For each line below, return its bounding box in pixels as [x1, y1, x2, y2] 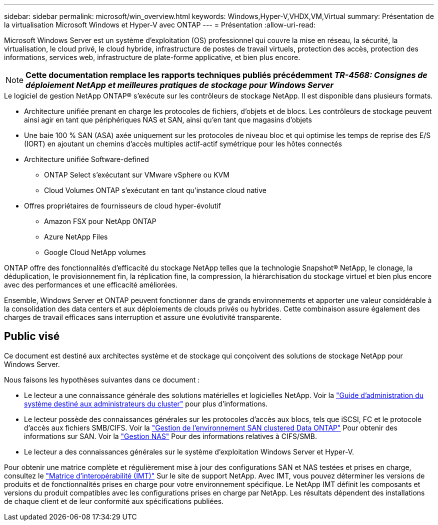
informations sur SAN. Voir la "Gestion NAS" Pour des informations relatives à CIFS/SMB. [24, 431, 317, 440]
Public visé [4, 330, 60, 343]
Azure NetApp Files [44, 232, 108, 241]
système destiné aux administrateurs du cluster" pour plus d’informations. [24, 399, 268, 408]
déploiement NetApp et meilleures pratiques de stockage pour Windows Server [25, 80, 333, 90]
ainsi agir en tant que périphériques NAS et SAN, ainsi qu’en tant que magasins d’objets [24, 115, 312, 124]
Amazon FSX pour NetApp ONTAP [44, 217, 156, 225]
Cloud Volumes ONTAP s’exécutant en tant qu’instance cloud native [44, 186, 267, 194]
